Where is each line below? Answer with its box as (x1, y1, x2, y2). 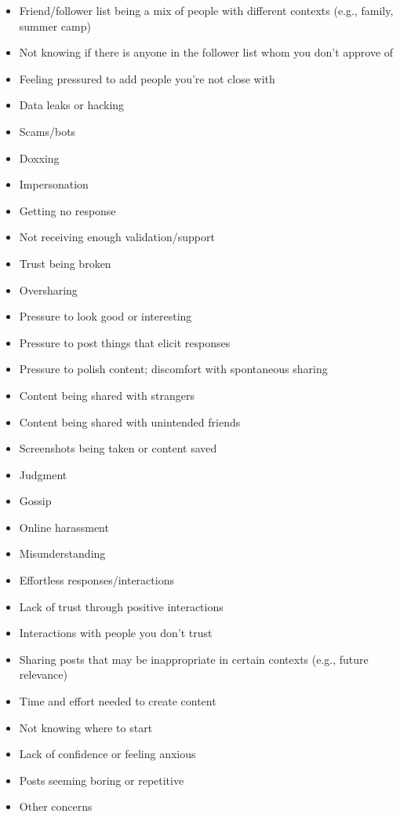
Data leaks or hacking (19, 97, 125, 113)
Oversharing (19, 281, 78, 298)
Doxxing (19, 149, 60, 166)
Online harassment (19, 518, 109, 535)
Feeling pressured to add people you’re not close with (19, 70, 275, 86)
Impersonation (19, 176, 89, 192)
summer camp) (19, 17, 91, 34)
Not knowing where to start (19, 719, 153, 735)
